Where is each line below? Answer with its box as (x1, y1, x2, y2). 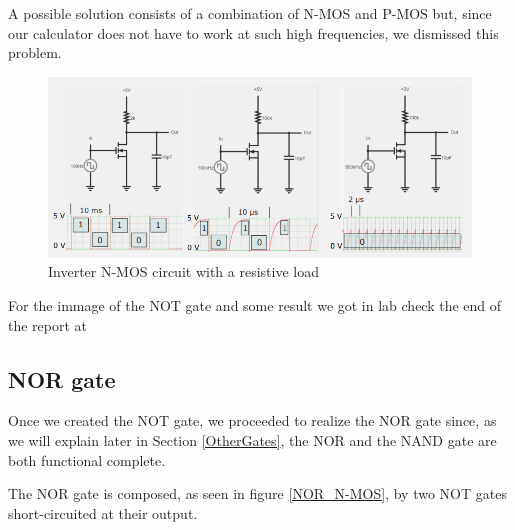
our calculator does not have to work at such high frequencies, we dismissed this (8, 22, 499, 43)
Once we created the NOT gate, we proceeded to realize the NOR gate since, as (8, 410, 497, 431)
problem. (8, 42, 62, 63)
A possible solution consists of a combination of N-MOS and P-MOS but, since (8, 3, 492, 23)
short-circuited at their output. (8, 502, 198, 523)
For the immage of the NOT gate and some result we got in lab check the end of (8, 295, 502, 315)
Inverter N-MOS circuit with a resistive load (48, 261, 319, 282)
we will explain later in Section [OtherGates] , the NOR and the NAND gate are (8, 429, 497, 450)
